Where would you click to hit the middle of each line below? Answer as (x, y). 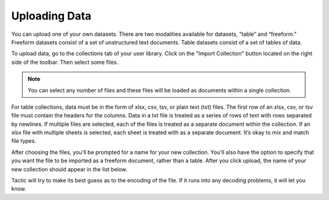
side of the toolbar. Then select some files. (65, 62)
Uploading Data (51, 16)
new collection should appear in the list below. (69, 169)
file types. (24, 141)
